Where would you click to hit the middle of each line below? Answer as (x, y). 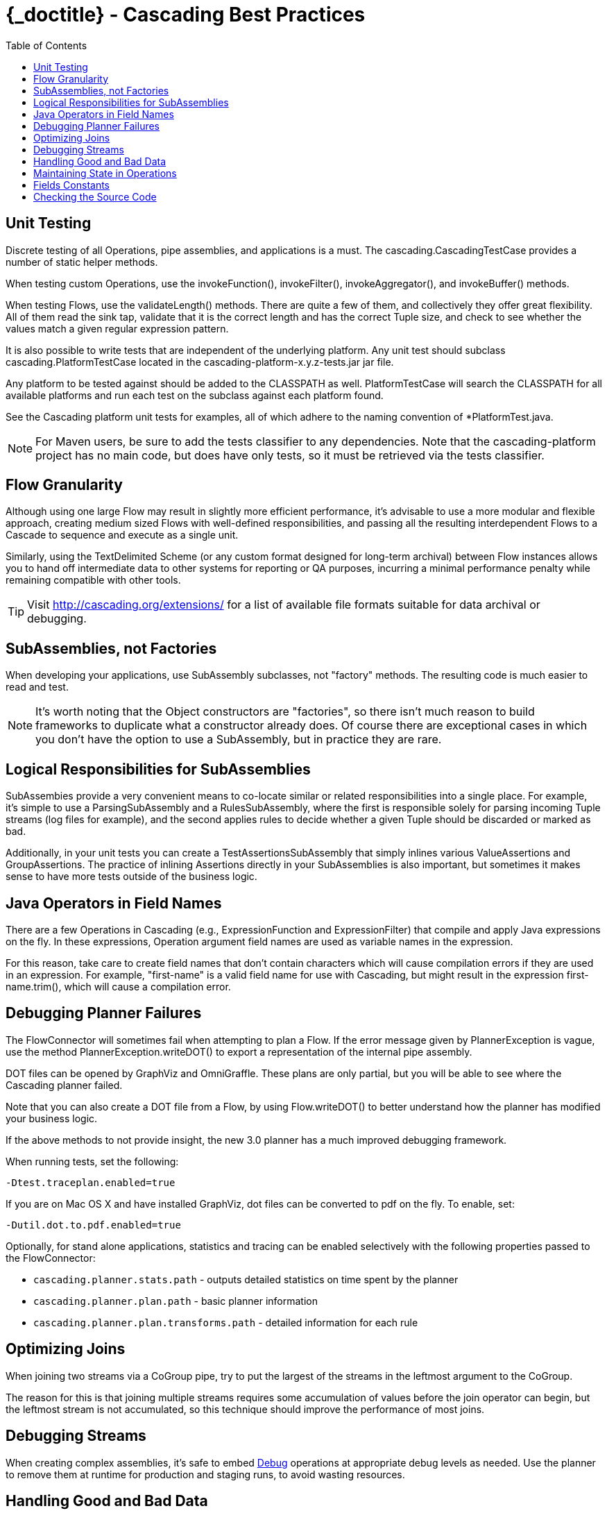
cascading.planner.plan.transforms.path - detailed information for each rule (226, 1322)
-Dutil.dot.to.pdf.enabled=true (93, 1225)
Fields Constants (72, 185)
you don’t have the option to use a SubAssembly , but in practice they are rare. (239, 739)
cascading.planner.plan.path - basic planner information (176, 1301)
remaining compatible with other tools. (93, 580)
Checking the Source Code (95, 196)
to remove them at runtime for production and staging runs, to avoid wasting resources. (205, 1474)
